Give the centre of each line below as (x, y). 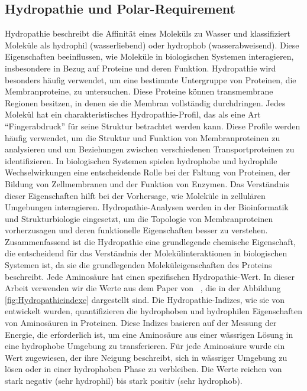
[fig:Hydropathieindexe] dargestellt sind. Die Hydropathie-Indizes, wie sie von (145, 299)
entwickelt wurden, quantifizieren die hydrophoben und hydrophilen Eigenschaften (153, 311)
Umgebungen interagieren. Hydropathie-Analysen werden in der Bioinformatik (147, 207)
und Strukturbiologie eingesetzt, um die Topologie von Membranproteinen (139, 218)
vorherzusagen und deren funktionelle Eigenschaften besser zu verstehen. (136, 230)
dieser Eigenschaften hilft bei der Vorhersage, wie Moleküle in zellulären (135, 195)
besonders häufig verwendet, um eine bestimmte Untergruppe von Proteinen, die (151, 79)
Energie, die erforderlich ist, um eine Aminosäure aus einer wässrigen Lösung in (149, 334)
